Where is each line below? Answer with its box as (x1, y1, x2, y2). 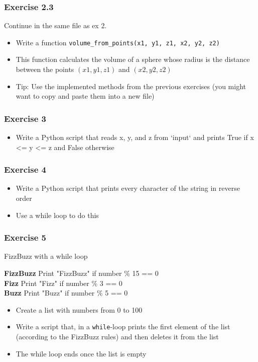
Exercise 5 (4, 231, 46, 244)
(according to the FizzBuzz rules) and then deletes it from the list (16, 331, 219, 342)
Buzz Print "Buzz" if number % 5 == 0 (4, 287, 128, 298)
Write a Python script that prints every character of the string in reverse (16, 183, 240, 193)
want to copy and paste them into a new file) (16, 91, 155, 101)
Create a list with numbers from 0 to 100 (16, 304, 143, 315)
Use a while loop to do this (16, 209, 99, 220)
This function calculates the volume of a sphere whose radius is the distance (16, 54, 250, 64)
